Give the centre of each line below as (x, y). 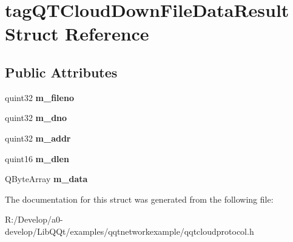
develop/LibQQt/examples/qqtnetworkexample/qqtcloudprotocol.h (130, 231)
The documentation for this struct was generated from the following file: (139, 199)
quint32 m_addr (38, 138)
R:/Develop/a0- (34, 219)
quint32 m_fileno (39, 97)
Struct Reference (77, 34)
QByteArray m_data (46, 179)
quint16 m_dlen (37, 158)
